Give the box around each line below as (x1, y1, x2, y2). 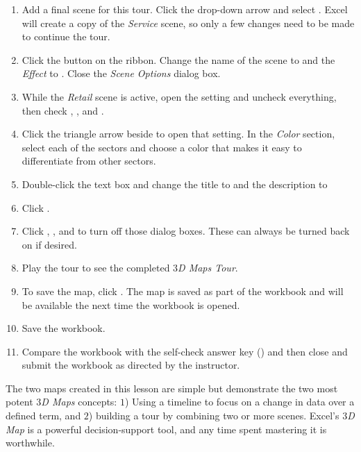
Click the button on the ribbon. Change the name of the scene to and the (22, 52, 335, 67)
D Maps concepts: (41, 394, 117, 409)
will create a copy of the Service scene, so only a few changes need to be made (22, 15, 355, 30)
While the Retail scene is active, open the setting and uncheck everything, (22, 89, 337, 103)
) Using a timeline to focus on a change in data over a (124, 394, 355, 409)
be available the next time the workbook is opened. (22, 297, 240, 312)
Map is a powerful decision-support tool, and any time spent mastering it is (6, 421, 327, 436)
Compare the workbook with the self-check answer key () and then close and (22, 344, 348, 358)
